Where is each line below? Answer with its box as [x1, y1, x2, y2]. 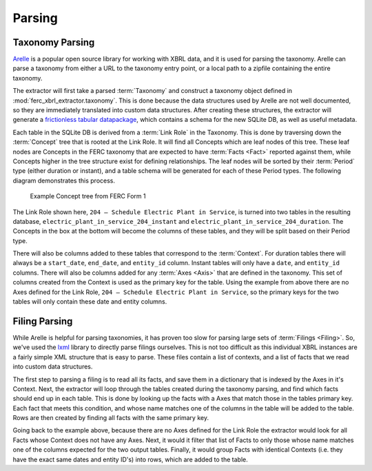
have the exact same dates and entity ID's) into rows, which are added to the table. [12, 455, 248, 463]
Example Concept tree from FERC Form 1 [30, 192, 146, 200]
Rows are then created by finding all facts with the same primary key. [12, 414, 209, 422]
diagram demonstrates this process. [12, 176, 115, 185]
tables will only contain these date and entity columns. [12, 297, 167, 306]
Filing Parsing [12, 315, 73, 327]
